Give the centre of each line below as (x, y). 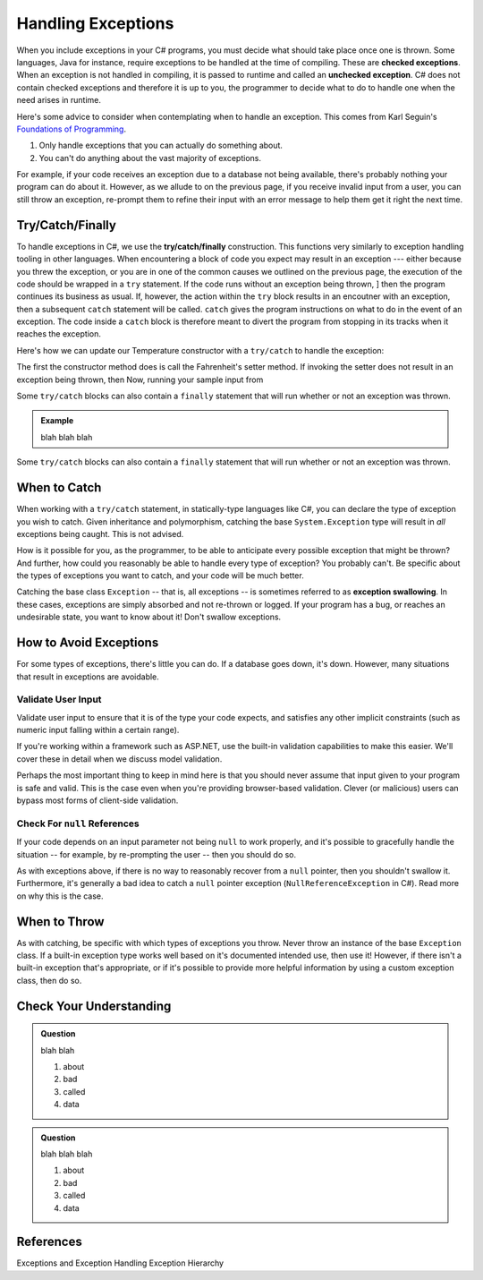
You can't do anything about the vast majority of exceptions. (150, 158)
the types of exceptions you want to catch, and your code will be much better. (160, 576)
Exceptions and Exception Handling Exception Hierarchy (120, 1263)
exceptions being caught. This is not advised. (100, 533)
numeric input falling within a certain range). (98, 730)
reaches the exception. (59, 334)
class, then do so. (49, 980)
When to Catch (59, 488)
